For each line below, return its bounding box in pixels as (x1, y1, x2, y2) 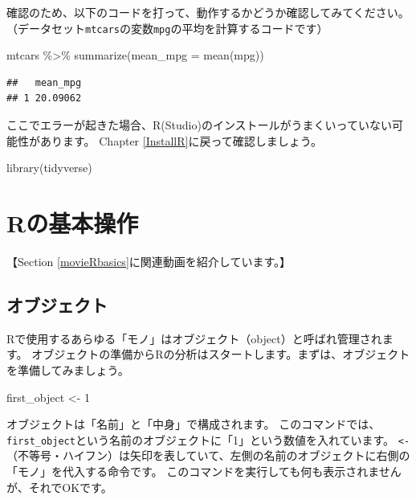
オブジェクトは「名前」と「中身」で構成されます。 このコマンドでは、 (6, 416, 381, 432)
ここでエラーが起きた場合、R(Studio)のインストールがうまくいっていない (6, 117, 392, 133)
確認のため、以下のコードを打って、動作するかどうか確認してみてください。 (6, 4, 410, 20)
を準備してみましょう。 (6, 361, 129, 378)
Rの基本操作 (6, 207, 139, 239)
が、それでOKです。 (6, 478, 112, 495)
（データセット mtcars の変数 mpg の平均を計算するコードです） (6, 19, 328, 36)
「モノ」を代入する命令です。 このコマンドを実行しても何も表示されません (6, 462, 402, 479)
